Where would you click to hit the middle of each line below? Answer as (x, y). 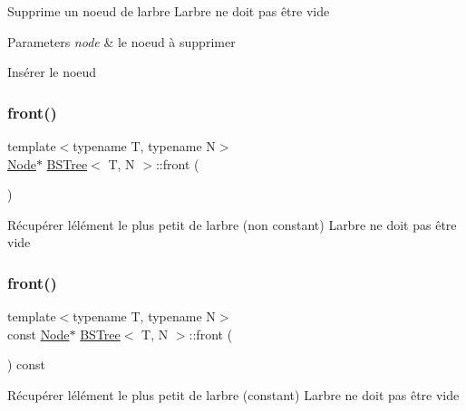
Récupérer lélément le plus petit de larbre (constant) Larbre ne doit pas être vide (233, 394)
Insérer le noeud (52, 72)
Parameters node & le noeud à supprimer (121, 41)
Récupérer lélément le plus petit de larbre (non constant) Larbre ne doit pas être (232, 224)
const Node (39, 334)
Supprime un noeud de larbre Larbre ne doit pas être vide (169, 11)
